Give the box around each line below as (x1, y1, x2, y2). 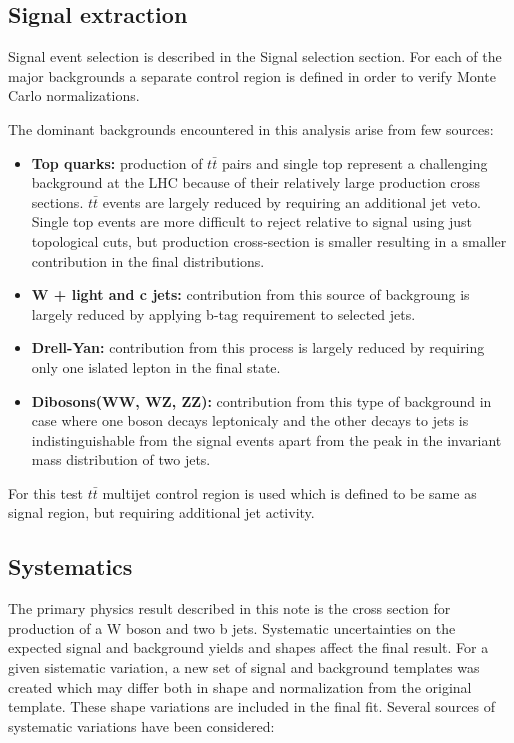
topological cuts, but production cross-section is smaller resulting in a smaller (31, 230, 507, 251)
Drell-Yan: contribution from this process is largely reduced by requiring (31, 337, 485, 358)
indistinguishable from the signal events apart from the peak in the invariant (31, 429, 502, 450)
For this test (8, 482, 84, 503)
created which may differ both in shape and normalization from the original (8, 676, 472, 697)
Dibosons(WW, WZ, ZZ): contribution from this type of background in (31, 390, 492, 411)
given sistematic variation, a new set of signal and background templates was (8, 657, 480, 678)
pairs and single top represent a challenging (221, 152, 488, 173)
